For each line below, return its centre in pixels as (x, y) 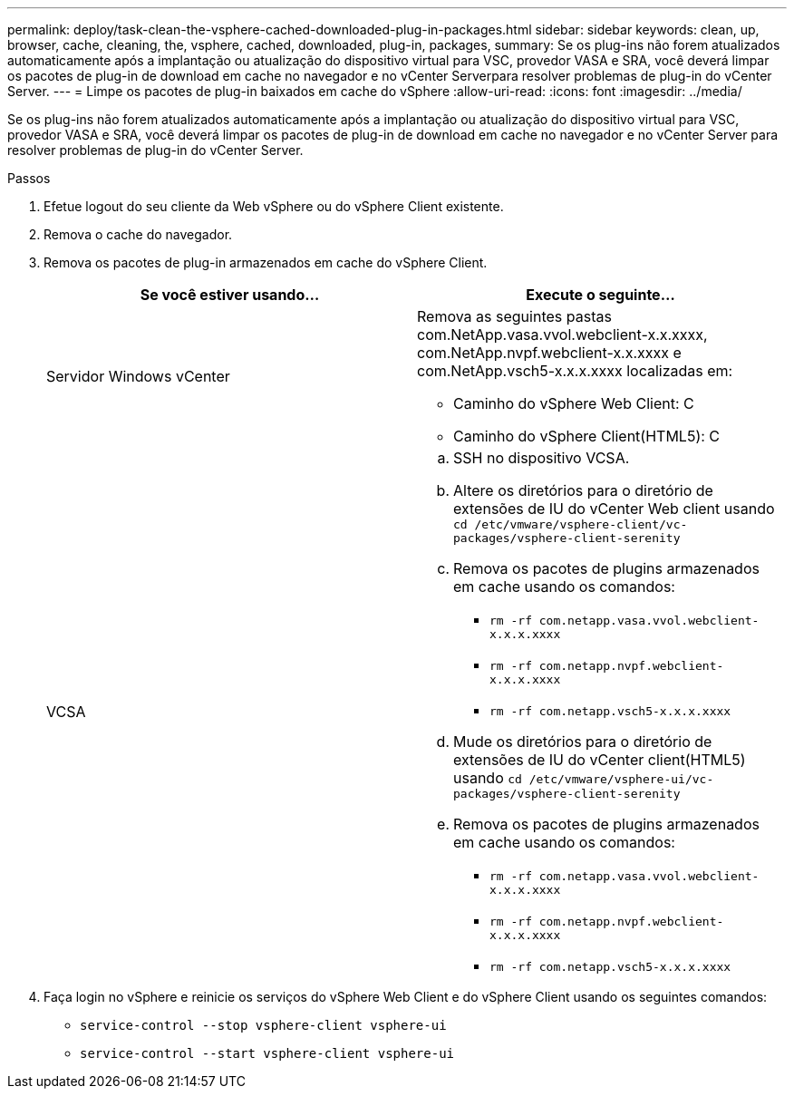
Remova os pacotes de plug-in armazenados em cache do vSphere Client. (266, 262)
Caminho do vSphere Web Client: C (574, 403)
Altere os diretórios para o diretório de (583, 490)
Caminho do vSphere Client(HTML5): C (587, 436)
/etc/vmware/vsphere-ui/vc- (621, 779)
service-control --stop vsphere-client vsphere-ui (263, 1025)
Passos (29, 178)
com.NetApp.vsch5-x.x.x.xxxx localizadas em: (575, 371)
